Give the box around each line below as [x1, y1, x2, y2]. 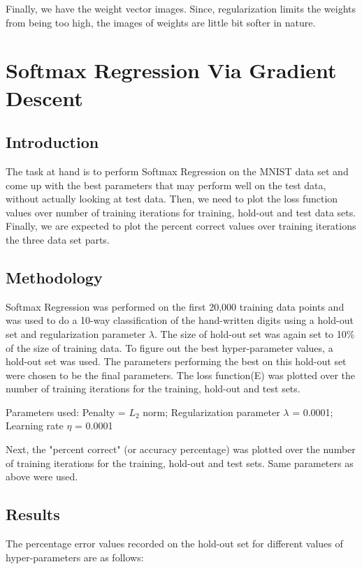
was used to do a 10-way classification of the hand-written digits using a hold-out [6, 313, 354, 327]
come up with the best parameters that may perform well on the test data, [6, 177, 326, 192]
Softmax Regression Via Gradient [6, 56, 337, 84]
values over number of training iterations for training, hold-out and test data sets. [6, 205, 356, 219]
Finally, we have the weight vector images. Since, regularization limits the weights [6, 1, 356, 15]
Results [6, 503, 60, 525]
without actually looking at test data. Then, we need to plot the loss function [6, 191, 338, 206]
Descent [6, 83, 83, 112]
